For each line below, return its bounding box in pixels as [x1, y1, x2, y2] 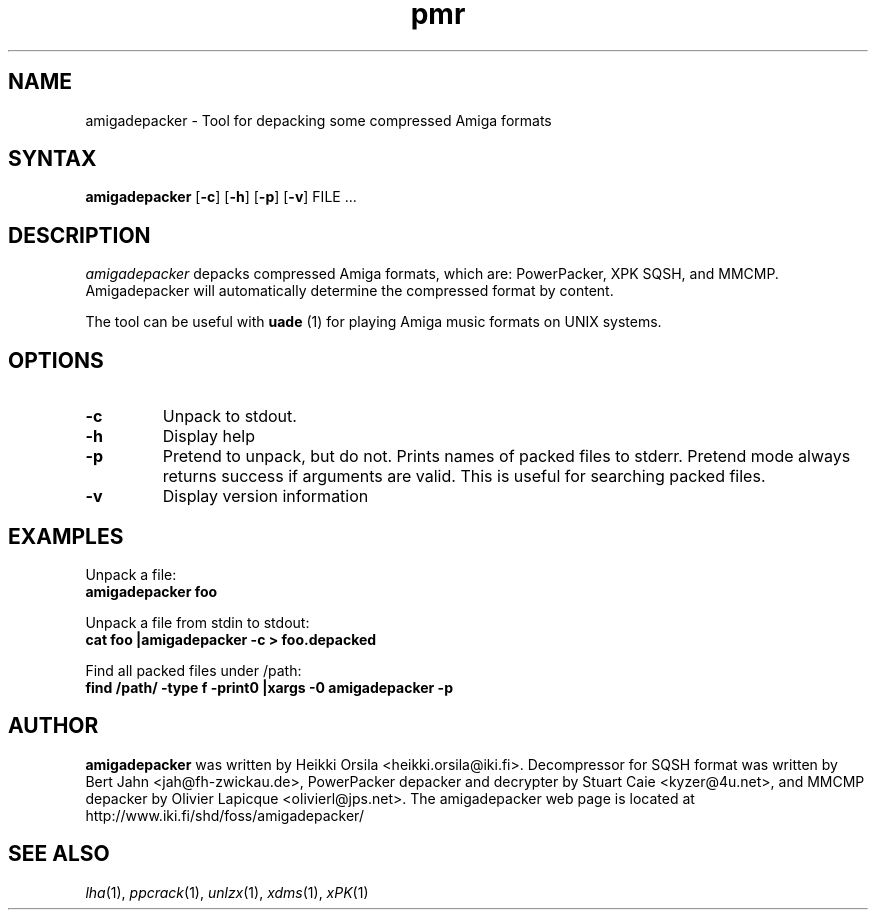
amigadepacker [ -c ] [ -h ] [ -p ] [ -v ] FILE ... [85, 188, 357, 206]
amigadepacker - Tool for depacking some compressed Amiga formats [85, 111, 552, 129]
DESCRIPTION [8, 222, 151, 248]
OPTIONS [8, 347, 104, 373]
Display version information [162, 486, 369, 507]
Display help [162, 426, 256, 447]
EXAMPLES [8, 523, 124, 549]
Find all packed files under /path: [85, 661, 302, 679]
